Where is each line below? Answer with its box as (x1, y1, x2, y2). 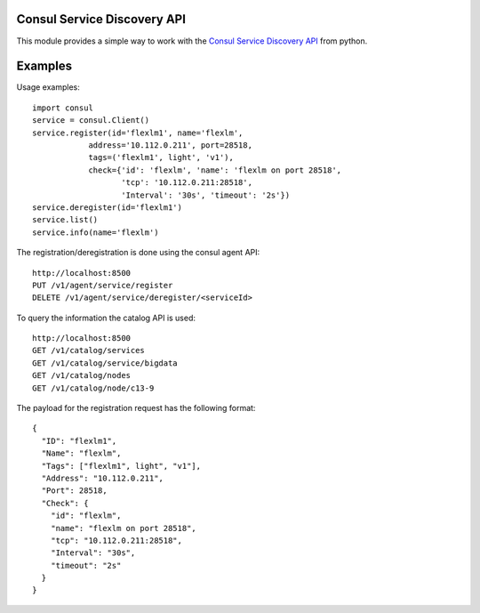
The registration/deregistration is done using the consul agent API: (16, 247, 260, 258)
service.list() (32, 214, 99, 225)
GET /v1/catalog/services (32, 345, 146, 356)
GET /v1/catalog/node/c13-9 (32, 383, 155, 393)
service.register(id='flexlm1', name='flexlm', (32, 127, 244, 138)
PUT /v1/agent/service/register (32, 280, 173, 290)
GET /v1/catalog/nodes (32, 370, 132, 381)
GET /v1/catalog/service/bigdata (32, 358, 178, 368)
